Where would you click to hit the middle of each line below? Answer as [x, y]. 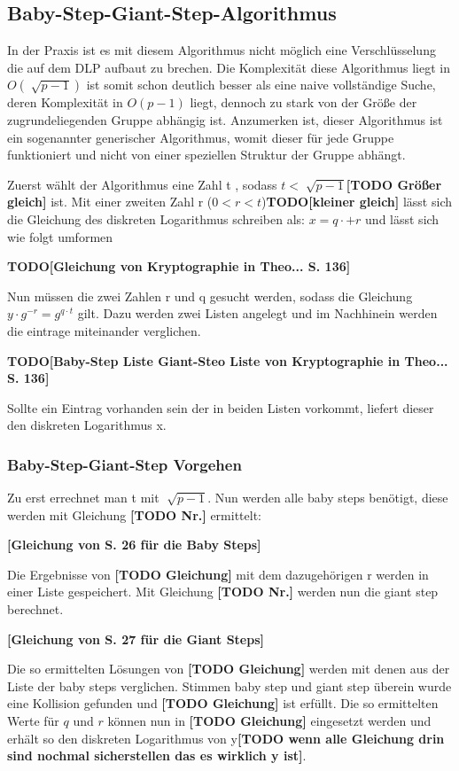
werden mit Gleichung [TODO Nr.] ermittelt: [134, 514]
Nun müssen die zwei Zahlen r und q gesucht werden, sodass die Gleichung [210, 296]
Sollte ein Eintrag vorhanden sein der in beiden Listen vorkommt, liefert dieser [221, 407]
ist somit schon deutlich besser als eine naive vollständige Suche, [261, 85]
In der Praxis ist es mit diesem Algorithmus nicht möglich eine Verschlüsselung [222, 50]
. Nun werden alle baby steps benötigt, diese [328, 498]
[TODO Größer [394, 184]
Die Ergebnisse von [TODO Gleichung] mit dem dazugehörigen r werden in [218, 574]
